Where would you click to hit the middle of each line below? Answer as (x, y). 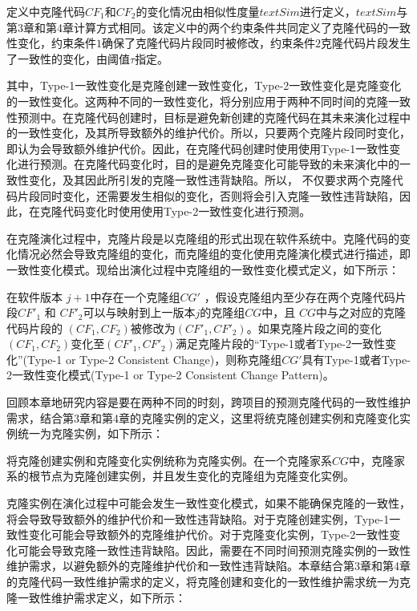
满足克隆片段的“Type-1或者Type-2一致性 (280, 344)
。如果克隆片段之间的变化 (314, 328)
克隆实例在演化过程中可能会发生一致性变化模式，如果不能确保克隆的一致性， (208, 503)
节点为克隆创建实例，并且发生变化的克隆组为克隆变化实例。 (197, 476)
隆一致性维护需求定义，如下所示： (96, 597)
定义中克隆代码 (46, 11)
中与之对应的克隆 (361, 312)
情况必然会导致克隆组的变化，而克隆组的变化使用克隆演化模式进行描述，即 (214, 254)
